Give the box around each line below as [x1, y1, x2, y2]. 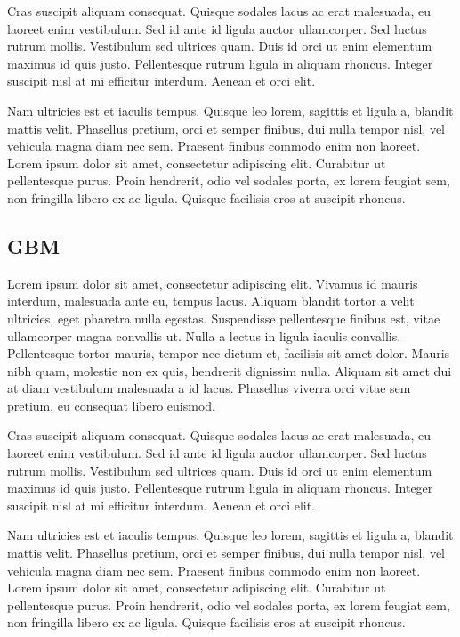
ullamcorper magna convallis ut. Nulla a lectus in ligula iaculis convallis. [7, 326, 401, 345]
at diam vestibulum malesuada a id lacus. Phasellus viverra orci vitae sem [7, 379, 411, 397]
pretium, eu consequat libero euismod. [7, 396, 215, 414]
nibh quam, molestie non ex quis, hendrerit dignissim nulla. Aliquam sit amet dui [7, 361, 452, 380]
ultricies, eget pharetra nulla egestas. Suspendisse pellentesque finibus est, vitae [7, 308, 440, 327]
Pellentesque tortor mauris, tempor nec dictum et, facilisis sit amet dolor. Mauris [7, 344, 450, 363]
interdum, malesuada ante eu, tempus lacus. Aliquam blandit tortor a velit [7, 291, 415, 310]
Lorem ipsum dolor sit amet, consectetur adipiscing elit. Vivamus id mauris [7, 274, 418, 292]
